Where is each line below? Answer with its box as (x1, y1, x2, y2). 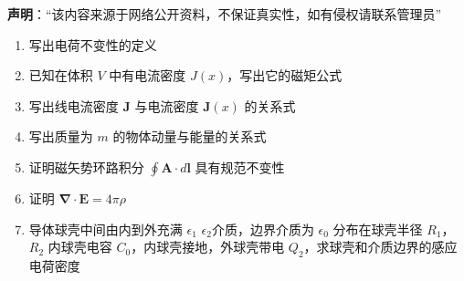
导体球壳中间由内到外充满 (28, 219, 183, 238)
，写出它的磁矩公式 (227, 66, 343, 85)
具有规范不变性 (195, 157, 285, 176)
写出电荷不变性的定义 (28, 35, 157, 54)
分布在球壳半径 (332, 219, 423, 238)
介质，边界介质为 (211, 219, 314, 238)
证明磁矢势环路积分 (28, 157, 144, 176)
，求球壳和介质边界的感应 (303, 237, 458, 256)
